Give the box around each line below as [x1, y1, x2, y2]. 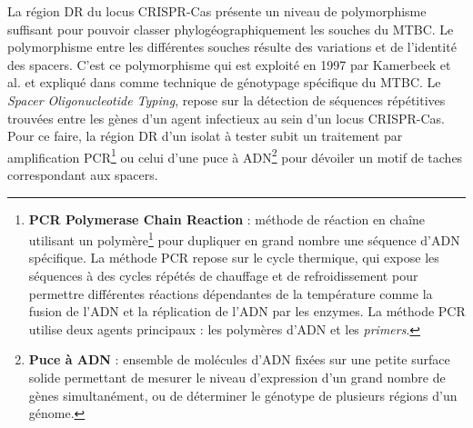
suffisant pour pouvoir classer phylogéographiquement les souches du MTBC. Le [7, 19, 454, 38]
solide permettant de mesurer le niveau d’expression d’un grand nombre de [28, 368, 446, 386]
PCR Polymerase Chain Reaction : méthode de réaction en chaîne [28, 209, 426, 228]
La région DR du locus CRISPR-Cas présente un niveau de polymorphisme [7, 2, 427, 20]
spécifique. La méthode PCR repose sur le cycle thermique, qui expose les [28, 248, 439, 267]
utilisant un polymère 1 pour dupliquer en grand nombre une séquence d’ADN [28, 228, 460, 249]
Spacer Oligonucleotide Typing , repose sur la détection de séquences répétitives [7, 90, 446, 109]
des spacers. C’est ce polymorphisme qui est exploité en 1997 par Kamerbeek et [7, 55, 451, 74]
